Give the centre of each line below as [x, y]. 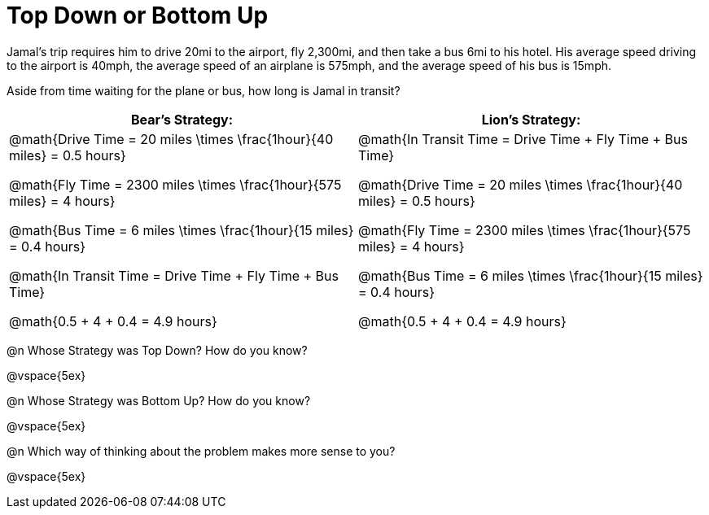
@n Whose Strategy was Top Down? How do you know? [157, 350]
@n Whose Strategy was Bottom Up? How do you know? [159, 400]
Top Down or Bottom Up [138, 15]
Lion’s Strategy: [531, 119]
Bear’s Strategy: [182, 119]
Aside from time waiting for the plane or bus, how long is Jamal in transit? [204, 90]
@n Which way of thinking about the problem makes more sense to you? [201, 451]
